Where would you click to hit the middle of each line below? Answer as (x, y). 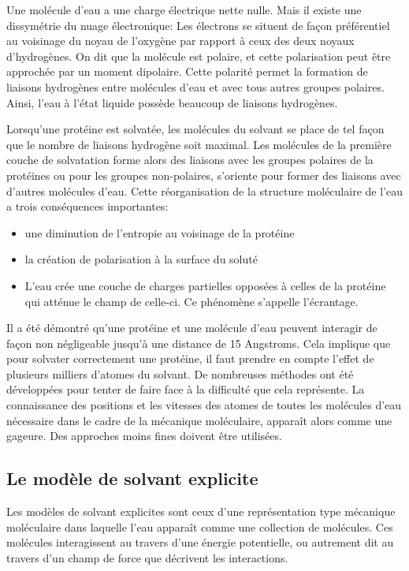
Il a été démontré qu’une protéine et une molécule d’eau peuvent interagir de (192, 328)
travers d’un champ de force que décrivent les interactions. (147, 557)
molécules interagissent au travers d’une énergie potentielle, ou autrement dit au (200, 542)
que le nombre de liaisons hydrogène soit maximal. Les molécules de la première (199, 144)
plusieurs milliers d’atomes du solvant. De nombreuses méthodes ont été (180, 373)
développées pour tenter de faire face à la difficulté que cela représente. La (186, 389)
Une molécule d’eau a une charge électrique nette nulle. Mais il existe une (184, 9)
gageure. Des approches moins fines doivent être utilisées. (144, 436)
